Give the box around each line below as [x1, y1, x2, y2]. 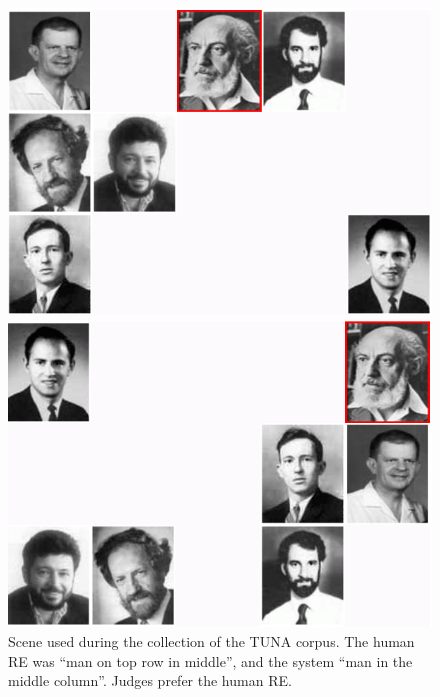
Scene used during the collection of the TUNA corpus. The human [8, 630, 415, 651]
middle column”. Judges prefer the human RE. [8, 670, 292, 691]
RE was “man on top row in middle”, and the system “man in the [8, 650, 413, 671]
